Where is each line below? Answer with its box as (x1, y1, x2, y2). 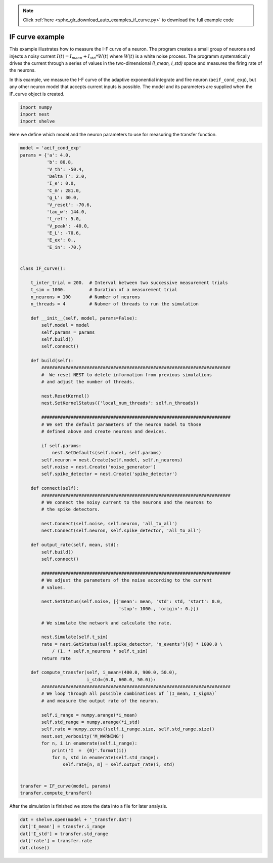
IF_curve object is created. (9, 91, 65, 97)
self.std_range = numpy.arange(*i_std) (41, 719, 140, 725)
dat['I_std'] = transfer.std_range (20, 831, 108, 837)
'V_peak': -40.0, (46, 223, 89, 229)
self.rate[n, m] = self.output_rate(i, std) (62, 762, 175, 767)
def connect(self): (30, 485, 79, 491)
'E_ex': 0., (46, 237, 76, 243)
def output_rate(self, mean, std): (30, 542, 119, 548)
